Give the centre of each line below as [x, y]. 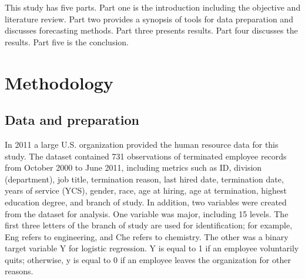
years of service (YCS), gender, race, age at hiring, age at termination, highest [146, 190]
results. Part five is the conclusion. [67, 41]
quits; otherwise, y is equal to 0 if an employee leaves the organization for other [148, 259]
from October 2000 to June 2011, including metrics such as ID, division [133, 167]
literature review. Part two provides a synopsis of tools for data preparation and [149, 19]
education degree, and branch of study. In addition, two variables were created [146, 202]
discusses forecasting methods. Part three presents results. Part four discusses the [151, 30]
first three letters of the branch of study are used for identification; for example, [149, 225]
